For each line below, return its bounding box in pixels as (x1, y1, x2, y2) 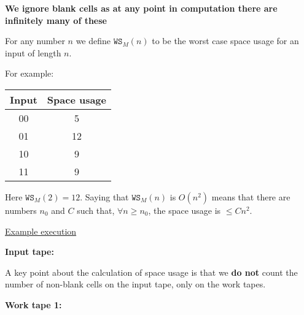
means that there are (211, 190, 290, 203)
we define (76, 34, 111, 47)
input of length (5, 46, 61, 59)
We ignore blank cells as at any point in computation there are (5, 2, 278, 14)
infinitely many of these (5, 13, 107, 26)
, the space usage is (148, 203, 221, 216)
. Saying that (80, 190, 129, 203)
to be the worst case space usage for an (152, 34, 299, 47)
